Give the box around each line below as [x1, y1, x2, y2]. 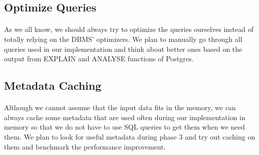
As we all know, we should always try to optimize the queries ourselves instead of [4, 24, 253, 34]
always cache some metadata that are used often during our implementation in [4, 112, 245, 122]
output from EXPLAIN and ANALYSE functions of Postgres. [4, 53, 194, 64]
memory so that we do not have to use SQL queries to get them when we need [4, 122, 245, 132]
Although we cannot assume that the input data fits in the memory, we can [4, 102, 236, 113]
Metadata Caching [4, 78, 102, 93]
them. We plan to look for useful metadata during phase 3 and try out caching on [4, 131, 255, 142]
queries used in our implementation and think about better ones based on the [4, 43, 242, 54]
